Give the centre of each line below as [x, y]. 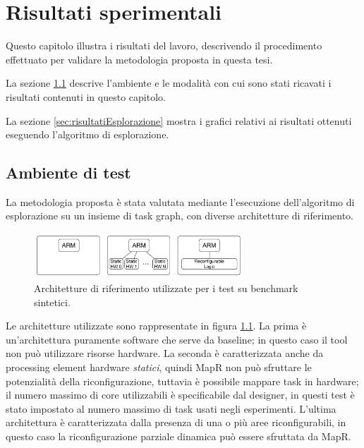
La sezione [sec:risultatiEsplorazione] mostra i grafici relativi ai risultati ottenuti [179, 120]
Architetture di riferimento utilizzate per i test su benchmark [166, 288]
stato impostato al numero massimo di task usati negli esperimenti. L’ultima [171, 408]
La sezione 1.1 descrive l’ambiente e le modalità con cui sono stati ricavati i [169, 83]
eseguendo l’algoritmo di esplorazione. [87, 134]
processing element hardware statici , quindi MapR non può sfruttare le [159, 367]
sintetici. [52, 302]
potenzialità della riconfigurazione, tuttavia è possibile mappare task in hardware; [182, 381]
